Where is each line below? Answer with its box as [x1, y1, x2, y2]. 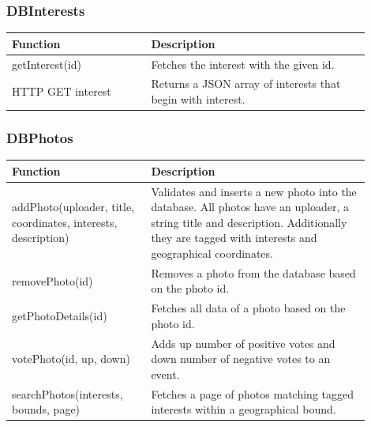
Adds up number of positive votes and [151, 334, 335, 351]
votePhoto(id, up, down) [12, 350, 130, 367]
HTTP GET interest [12, 83, 111, 100]
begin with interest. [151, 91, 245, 107]
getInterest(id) [12, 55, 82, 72]
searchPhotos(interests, [12, 385, 123, 402]
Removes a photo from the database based [151, 264, 356, 281]
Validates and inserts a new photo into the [151, 183, 357, 199]
